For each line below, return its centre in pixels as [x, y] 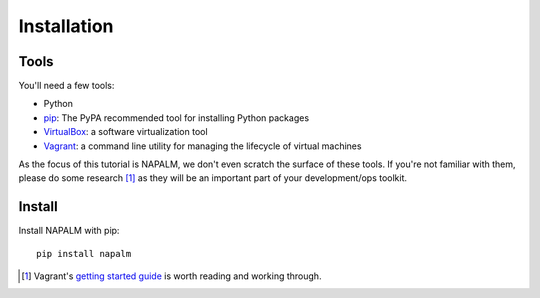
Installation [66, 26]
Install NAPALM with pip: [69, 231]
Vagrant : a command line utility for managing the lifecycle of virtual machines [202, 146]
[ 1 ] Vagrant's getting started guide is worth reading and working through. [171, 276]
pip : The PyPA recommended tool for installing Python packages [176, 117]
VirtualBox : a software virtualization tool [126, 132]
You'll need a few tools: [66, 86]
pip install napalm [84, 253]
